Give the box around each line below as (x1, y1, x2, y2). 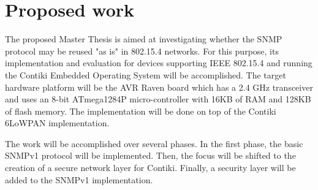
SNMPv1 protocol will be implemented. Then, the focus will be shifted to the (5, 149, 296, 162)
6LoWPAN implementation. (5, 116, 110, 129)
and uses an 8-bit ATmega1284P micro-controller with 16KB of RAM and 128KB (5, 93, 311, 105)
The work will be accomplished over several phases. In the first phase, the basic (5, 137, 303, 150)
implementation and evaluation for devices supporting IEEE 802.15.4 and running (5, 56, 312, 69)
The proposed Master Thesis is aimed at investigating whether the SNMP (5, 32, 282, 45)
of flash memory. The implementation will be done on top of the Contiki (5, 104, 276, 117)
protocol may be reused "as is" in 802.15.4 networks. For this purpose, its (5, 44, 279, 57)
